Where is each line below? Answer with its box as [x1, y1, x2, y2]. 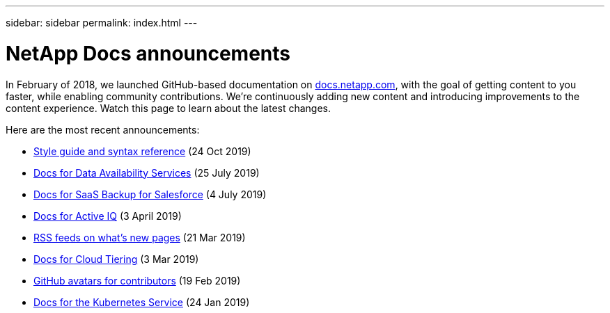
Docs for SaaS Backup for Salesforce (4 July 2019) [33, 188, 267, 200]
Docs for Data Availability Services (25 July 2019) [33, 166, 260, 179]
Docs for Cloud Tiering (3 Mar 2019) [33, 252, 199, 265]
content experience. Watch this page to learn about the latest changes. [6, 102, 331, 114]
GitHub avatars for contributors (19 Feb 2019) [33, 274, 241, 287]
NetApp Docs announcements [6, 41, 290, 65]
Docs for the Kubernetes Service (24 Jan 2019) [33, 296, 250, 308]
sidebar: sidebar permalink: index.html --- [6, 17, 198, 29]
